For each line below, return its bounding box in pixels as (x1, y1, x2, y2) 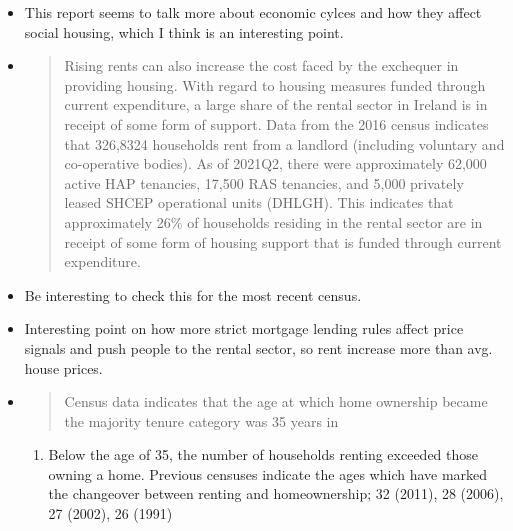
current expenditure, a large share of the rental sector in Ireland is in (64, 94, 488, 115)
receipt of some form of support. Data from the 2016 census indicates (64, 113, 489, 134)
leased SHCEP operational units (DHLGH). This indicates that (64, 192, 454, 213)
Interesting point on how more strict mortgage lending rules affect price (24, 318, 464, 339)
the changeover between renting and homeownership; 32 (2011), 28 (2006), (48, 483, 504, 504)
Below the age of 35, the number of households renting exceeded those (48, 444, 478, 465)
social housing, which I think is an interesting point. (24, 21, 344, 42)
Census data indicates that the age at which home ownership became (64, 391, 488, 412)
